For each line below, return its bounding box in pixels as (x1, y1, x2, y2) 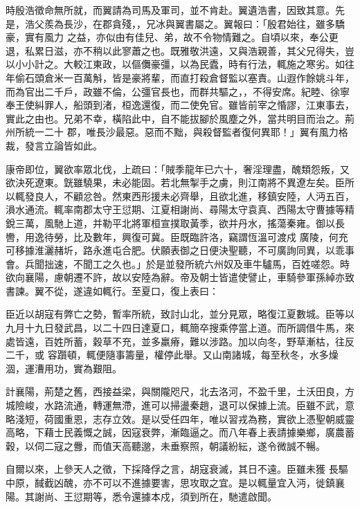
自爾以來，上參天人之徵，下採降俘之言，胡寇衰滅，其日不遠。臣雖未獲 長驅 (6, 462, 348, 476)
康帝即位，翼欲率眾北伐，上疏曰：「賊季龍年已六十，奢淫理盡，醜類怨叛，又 (6, 161, 350, 176)
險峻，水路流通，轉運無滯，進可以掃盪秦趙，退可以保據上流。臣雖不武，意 (15, 398, 354, 412)
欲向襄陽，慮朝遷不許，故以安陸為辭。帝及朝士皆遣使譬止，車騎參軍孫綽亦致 (6, 270, 354, 284)
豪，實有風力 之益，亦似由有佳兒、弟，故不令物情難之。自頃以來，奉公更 (6, 30, 339, 44)
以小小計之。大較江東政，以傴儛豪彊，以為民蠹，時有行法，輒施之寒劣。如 (6, 57, 345, 71)
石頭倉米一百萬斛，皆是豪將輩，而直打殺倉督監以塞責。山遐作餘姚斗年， (24, 70, 354, 84)
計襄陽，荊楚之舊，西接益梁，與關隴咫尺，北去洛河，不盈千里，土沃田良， (6, 384, 345, 399)
